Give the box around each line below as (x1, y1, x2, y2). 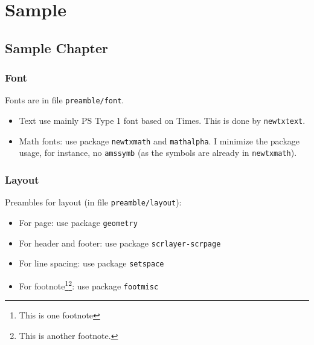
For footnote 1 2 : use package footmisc (19, 277, 159, 292)
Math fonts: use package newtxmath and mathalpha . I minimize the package (19, 134, 300, 147)
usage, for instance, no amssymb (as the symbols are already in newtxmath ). (19, 146, 297, 159)
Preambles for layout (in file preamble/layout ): (5, 196, 182, 208)
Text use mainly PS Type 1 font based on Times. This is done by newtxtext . (19, 114, 306, 127)
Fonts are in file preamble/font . (5, 94, 124, 106)
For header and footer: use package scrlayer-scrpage (19, 236, 221, 249)
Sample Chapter (5, 38, 108, 57)
